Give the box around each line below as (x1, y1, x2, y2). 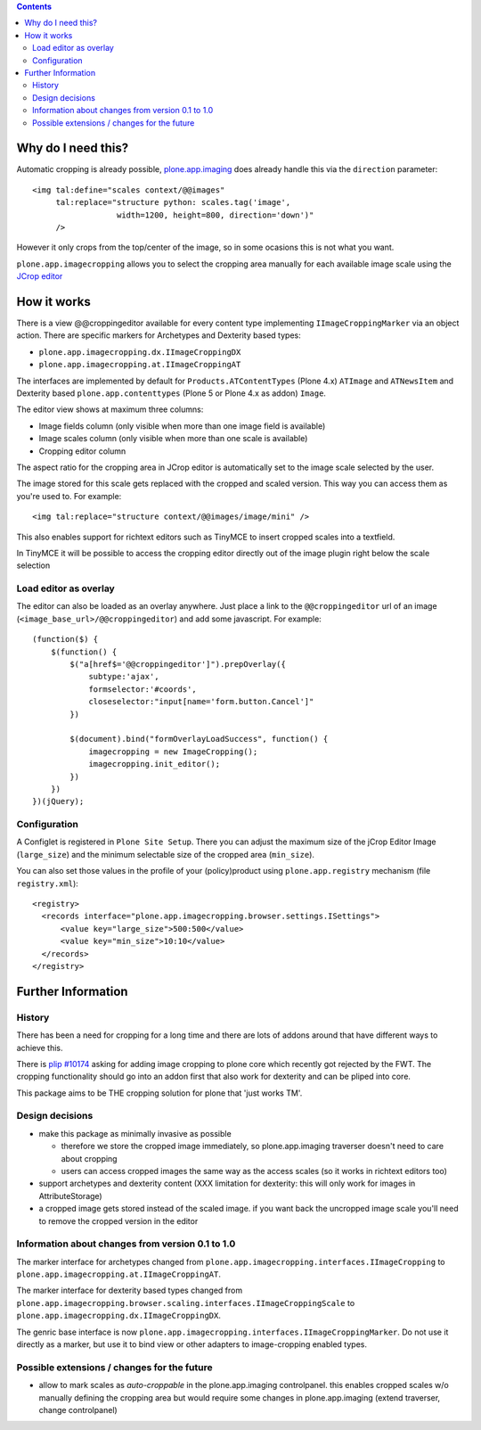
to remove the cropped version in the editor (38, 1215, 199, 1226)
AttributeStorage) (38, 1190, 102, 1201)
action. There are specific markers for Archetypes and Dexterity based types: (16, 330, 302, 341)
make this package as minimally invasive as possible (38, 1128, 232, 1138)
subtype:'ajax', (88, 671, 159, 682)
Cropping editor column (38, 446, 126, 456)
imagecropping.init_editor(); (88, 759, 221, 769)
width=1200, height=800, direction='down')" (116, 210, 314, 220)
